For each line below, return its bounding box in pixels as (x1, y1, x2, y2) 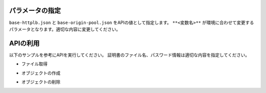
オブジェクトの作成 (21, 70, 61, 76)
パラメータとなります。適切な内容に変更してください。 (9, 26, 121, 32)
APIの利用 (9, 39, 40, 47)
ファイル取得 (21, 61, 48, 67)
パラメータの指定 (9, 6, 61, 15)
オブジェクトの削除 (21, 79, 61, 85)
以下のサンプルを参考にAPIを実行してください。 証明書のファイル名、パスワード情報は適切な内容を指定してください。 (9, 52, 250, 58)
